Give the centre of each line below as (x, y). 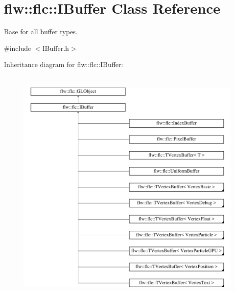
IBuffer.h (56, 48)
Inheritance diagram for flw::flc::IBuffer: (64, 64)
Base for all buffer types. (41, 32)
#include (18, 48)
